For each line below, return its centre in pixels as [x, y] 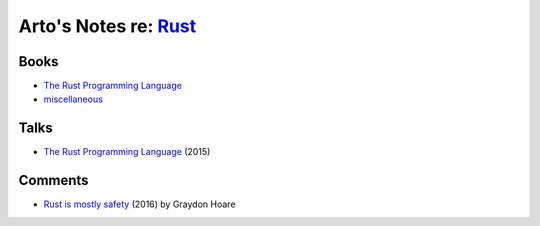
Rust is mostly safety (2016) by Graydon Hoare [139, 204]
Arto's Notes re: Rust [107, 26]
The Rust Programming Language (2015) [127, 152]
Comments [53, 180]
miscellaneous [73, 99]
